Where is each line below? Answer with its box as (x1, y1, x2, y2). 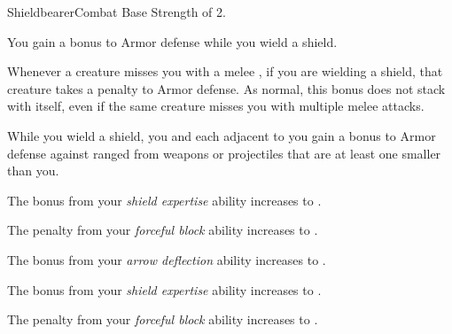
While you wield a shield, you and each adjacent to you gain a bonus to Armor (7, 126, 436, 144)
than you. (7, 161, 59, 180)
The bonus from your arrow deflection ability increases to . (7, 250, 326, 268)
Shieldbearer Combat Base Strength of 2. (7, 3, 226, 20)
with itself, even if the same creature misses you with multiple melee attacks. (7, 97, 425, 115)
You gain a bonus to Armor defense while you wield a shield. (7, 32, 338, 50)
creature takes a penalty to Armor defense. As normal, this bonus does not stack (7, 79, 446, 97)
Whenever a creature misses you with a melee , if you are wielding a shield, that (7, 62, 443, 81)
